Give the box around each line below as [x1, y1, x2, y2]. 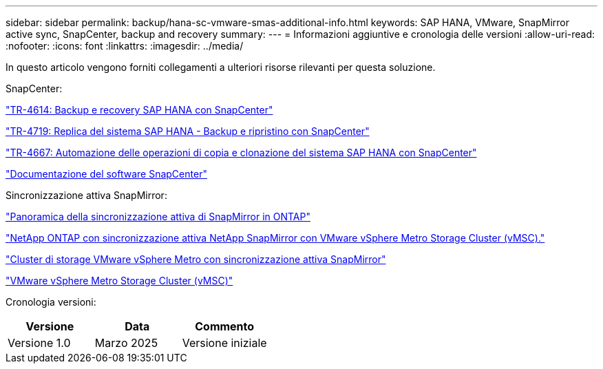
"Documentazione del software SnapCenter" [6, 168, 207, 180]
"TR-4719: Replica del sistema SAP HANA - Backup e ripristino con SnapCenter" [6, 125, 370, 137]
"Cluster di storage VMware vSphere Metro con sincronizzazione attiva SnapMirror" [6, 253, 386, 265]
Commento [195, 319, 255, 333]
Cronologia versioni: [6, 296, 96, 308]
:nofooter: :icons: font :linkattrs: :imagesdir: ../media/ [6, 40, 244, 52]
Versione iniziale [182, 336, 267, 350]
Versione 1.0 [8, 336, 71, 350]
